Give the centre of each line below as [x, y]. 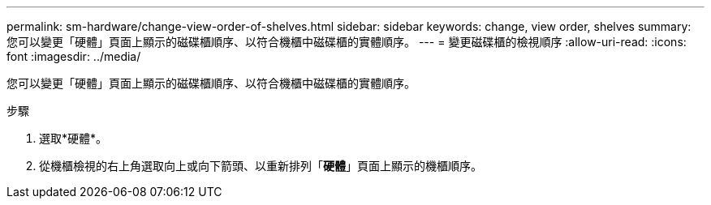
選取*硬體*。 [73, 138]
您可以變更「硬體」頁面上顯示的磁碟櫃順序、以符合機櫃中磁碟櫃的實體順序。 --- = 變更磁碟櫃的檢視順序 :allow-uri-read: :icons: [347, 42]
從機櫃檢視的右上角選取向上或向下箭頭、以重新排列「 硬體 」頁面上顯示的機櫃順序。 [261, 166]
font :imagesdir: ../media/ [74, 56]
